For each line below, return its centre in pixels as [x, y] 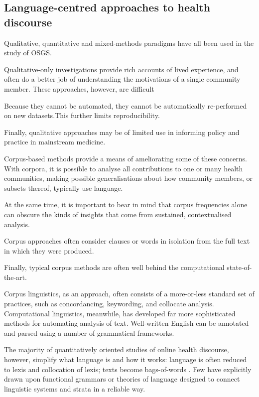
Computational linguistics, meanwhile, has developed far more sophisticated [120, 313]
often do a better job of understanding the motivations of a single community [122, 79]
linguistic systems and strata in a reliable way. [75, 388]
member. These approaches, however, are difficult [79, 88]
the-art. [15, 277]
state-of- [239, 267]
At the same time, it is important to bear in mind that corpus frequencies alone [126, 204]
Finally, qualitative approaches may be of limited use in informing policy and [122, 132]
